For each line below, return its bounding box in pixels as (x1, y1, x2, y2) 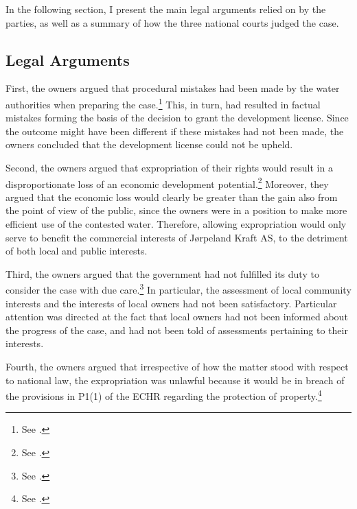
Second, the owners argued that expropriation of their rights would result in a (5, 161, 333, 175)
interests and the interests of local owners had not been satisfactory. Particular (5, 296, 337, 310)
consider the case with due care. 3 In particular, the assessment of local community (5, 281, 352, 297)
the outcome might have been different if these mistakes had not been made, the (5, 123, 344, 138)
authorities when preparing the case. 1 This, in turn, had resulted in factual (5, 95, 321, 111)
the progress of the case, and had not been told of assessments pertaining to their (5, 322, 348, 337)
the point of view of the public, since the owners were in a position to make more (5, 203, 347, 217)
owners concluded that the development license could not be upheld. (5, 137, 293, 152)
